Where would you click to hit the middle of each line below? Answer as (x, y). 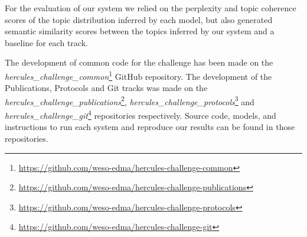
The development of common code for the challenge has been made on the (139, 62)
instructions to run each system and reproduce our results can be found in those (150, 127)
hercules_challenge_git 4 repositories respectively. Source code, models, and (141, 114)
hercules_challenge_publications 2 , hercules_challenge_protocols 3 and (130, 100)
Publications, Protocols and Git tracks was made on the (106, 88)
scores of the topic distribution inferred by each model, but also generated (139, 19)
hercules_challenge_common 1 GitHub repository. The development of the (138, 75)
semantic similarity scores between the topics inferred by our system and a (140, 31)
